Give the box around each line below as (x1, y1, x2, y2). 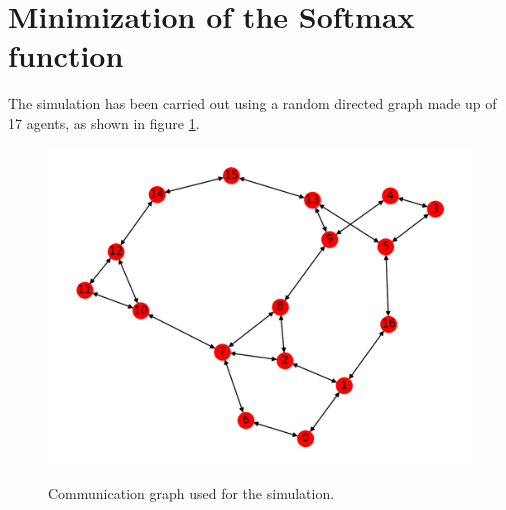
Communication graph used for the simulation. (48, 483, 335, 504)
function (8, 35, 124, 76)
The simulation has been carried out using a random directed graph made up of (8, 93, 497, 114)
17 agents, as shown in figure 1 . (8, 112, 200, 133)
